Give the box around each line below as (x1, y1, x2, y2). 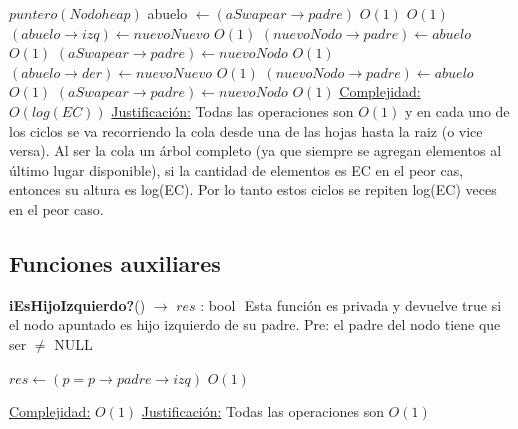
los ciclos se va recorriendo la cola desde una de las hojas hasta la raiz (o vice (9, 120, 483, 141)
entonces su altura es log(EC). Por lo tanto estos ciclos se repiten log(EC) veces (9, 179, 497, 200)
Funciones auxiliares (9, 247, 221, 278)
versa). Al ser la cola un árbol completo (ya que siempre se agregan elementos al (9, 140, 502, 161)
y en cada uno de (404, 100, 510, 121)
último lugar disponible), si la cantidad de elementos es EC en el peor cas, (9, 159, 464, 180)
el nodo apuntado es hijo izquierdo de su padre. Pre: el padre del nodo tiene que (9, 314, 501, 335)
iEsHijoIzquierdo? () (9, 294, 146, 315)
